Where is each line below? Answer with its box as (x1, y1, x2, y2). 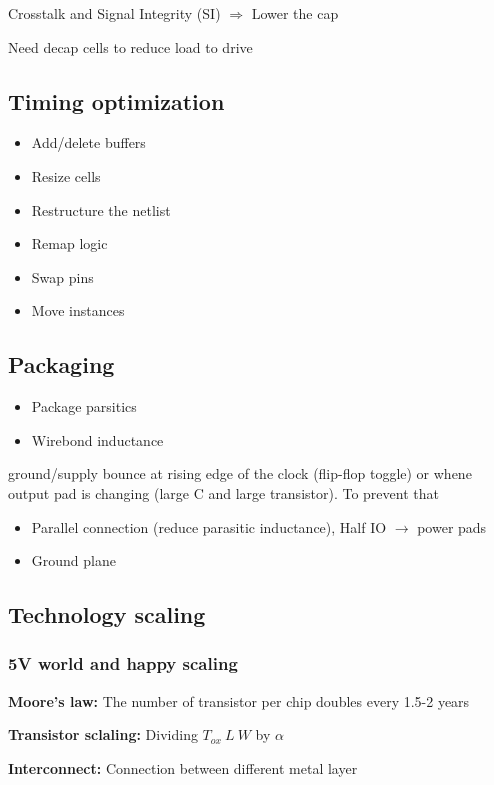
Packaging (8, 349, 115, 380)
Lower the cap (251, 3, 339, 23)
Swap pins (31, 266, 94, 287)
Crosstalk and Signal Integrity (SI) (8, 3, 221, 23)
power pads (417, 516, 487, 537)
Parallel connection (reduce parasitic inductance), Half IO (31, 516, 387, 537)
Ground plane (31, 550, 116, 571)
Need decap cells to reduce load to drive (8, 36, 253, 57)
